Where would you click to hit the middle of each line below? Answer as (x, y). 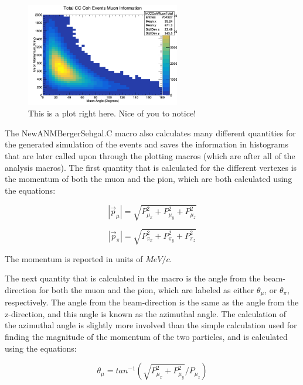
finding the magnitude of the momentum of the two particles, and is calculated (146, 336)
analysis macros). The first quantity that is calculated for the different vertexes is (151, 167)
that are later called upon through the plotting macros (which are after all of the (150, 156)
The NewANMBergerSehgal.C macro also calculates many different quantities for (150, 133)
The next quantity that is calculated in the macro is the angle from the (133, 278)
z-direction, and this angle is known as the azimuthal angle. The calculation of (146, 313)
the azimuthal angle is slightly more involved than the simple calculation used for (151, 325)
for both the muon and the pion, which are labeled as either (147, 289)
